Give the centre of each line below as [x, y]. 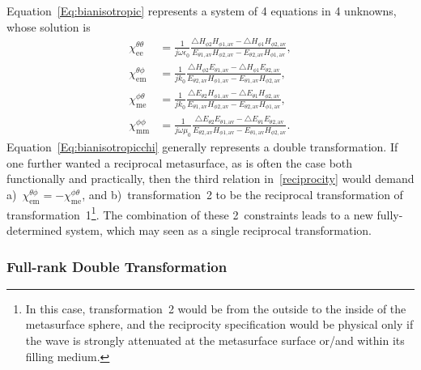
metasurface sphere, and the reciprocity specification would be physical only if [219, 324]
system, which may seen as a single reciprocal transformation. [219, 230]
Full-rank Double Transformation [117, 266]
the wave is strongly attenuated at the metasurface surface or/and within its [215, 340]
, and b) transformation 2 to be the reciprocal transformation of [242, 194]
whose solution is [49, 26]
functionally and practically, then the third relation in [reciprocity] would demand [210, 179]
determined [34, 230]
